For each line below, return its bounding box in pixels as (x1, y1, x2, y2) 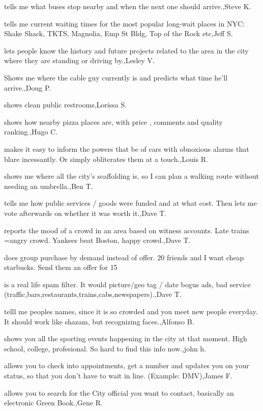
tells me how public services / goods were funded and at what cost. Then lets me (4, 198, 257, 208)
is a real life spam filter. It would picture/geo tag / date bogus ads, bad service (4, 279, 251, 289)
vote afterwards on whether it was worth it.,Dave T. (4, 207, 167, 218)
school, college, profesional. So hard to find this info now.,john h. (4, 343, 207, 353)
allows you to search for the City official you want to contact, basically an (4, 387, 234, 398)
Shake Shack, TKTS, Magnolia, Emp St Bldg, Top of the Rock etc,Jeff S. (4, 28, 233, 39)
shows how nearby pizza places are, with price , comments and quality (4, 116, 223, 127)
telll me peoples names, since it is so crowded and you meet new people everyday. (4, 306, 258, 317)
